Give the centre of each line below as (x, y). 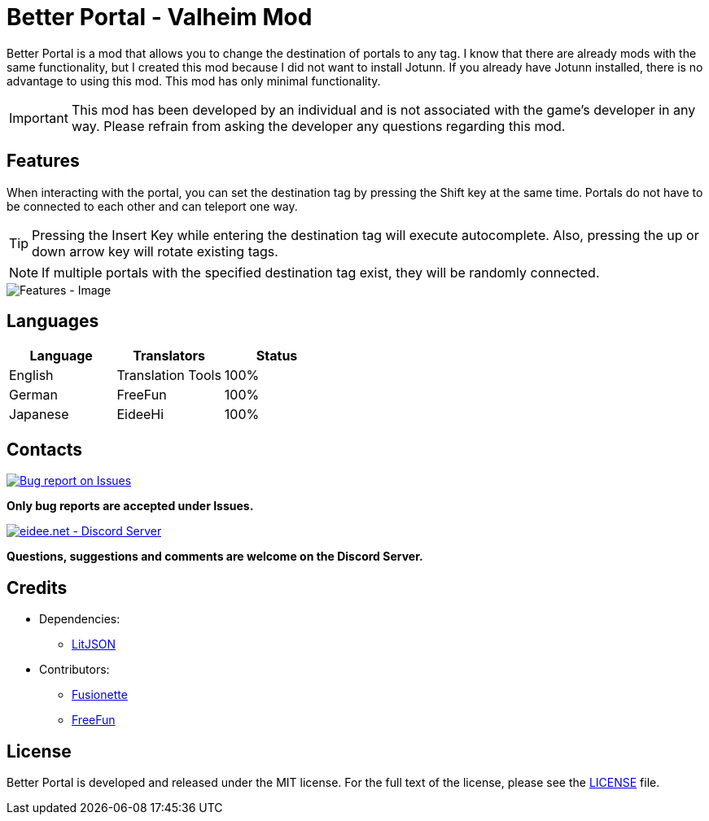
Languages (53, 321)
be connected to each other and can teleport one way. (152, 206)
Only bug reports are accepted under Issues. (130, 506)
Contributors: (74, 670)
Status (277, 356)
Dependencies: (80, 619)
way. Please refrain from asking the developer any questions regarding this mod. (318, 126)
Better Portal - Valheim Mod (160, 17)
